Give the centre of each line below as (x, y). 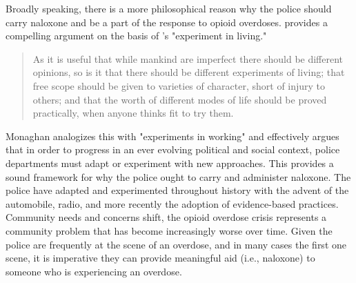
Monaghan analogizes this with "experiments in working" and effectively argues (172, 136)
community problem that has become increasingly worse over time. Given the (169, 230)
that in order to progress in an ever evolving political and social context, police (173, 149)
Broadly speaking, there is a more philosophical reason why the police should (169, 8)
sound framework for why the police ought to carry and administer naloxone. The (178, 176)
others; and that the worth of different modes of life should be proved (180, 99)
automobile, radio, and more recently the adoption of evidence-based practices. (172, 203)
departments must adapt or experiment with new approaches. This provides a (170, 163)
